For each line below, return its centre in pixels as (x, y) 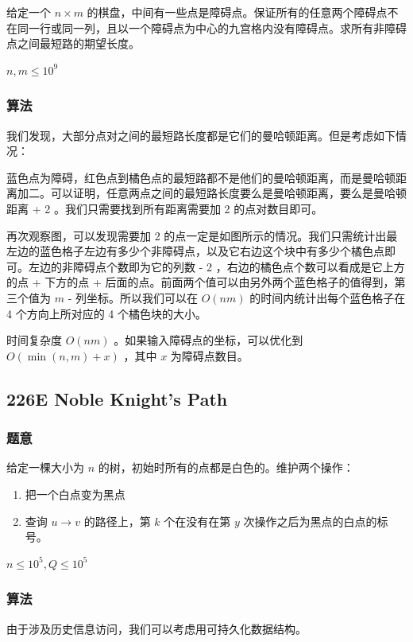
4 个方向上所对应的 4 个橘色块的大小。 (106, 313)
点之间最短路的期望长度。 (73, 43)
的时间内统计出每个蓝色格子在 (328, 297)
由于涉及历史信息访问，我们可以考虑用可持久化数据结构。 (156, 628)
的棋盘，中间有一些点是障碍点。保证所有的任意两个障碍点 (237, 12)
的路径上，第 (117, 521)
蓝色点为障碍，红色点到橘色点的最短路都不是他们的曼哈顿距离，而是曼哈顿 (201, 177)
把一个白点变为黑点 (75, 494)
